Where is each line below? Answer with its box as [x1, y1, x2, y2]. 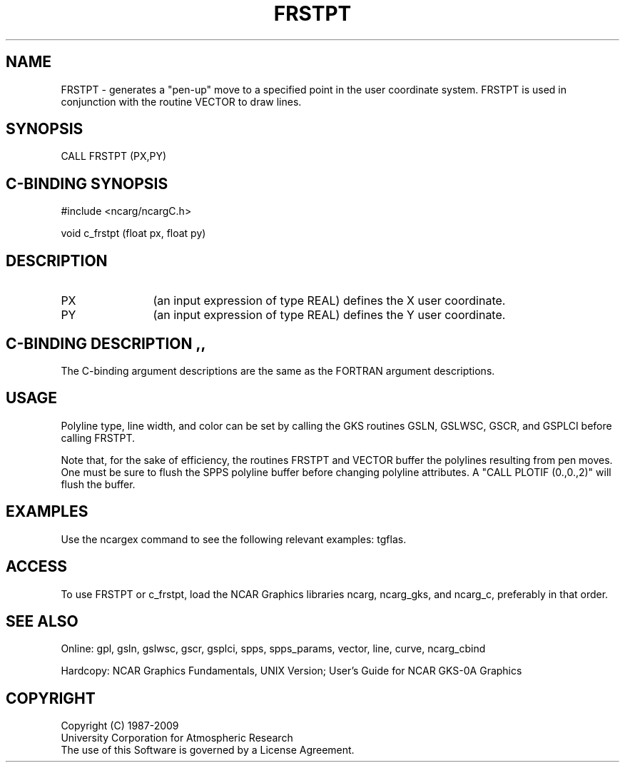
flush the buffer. [61, 478, 136, 490]
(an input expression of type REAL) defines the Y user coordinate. [153, 308, 506, 323]
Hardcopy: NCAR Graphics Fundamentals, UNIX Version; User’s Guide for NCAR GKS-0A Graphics [61, 665, 522, 677]
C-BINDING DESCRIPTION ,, [6, 334, 206, 353]
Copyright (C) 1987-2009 [61, 719, 179, 732]
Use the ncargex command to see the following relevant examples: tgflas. [61, 532, 407, 545]
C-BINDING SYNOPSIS [6, 174, 168, 193]
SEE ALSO [6, 612, 78, 630]
